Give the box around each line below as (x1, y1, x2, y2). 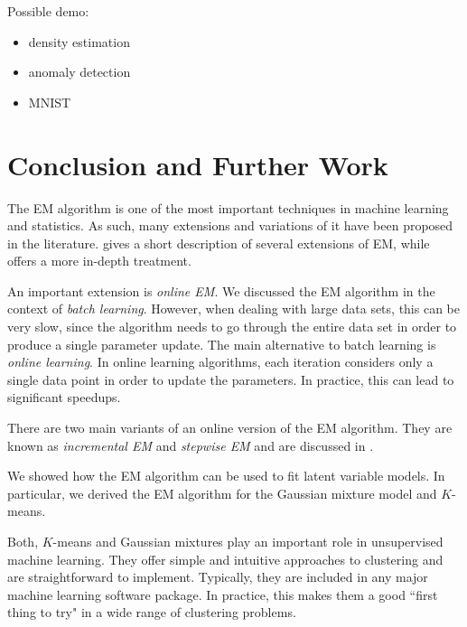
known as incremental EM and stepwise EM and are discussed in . (7, 435, 374, 454)
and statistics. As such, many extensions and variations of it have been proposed (7, 216, 453, 235)
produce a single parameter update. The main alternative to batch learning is (7, 334, 436, 353)
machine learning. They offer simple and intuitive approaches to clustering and (7, 549, 444, 568)
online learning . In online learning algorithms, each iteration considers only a (7, 352, 434, 371)
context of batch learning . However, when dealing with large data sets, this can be (7, 299, 460, 318)
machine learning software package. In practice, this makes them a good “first (7, 585, 438, 604)
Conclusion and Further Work (7, 145, 388, 182)
